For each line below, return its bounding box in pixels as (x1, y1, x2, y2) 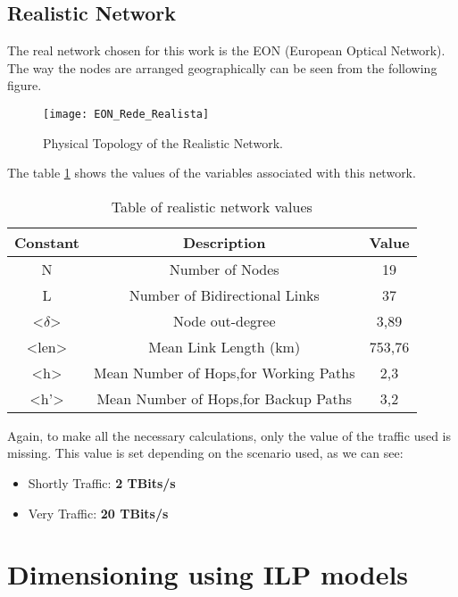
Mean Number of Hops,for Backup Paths (96, 387, 353, 409)
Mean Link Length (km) (148, 336, 301, 357)
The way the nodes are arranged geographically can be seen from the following (7, 58, 437, 77)
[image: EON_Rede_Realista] (43, 107, 210, 120)
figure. (7, 76, 42, 95)
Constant (14, 231, 79, 253)
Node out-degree (172, 310, 276, 331)
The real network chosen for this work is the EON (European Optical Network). (7, 41, 446, 60)
